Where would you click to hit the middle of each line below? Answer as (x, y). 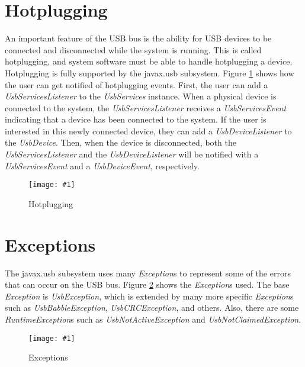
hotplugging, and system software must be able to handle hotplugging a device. (149, 61)
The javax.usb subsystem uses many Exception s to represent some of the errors (148, 273)
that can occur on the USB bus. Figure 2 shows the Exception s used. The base (147, 284)
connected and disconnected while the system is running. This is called (133, 49)
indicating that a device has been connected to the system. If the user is (136, 119)
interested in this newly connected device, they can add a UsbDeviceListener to (148, 131)
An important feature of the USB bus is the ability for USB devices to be (138, 38)
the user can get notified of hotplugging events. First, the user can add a (137, 84)
